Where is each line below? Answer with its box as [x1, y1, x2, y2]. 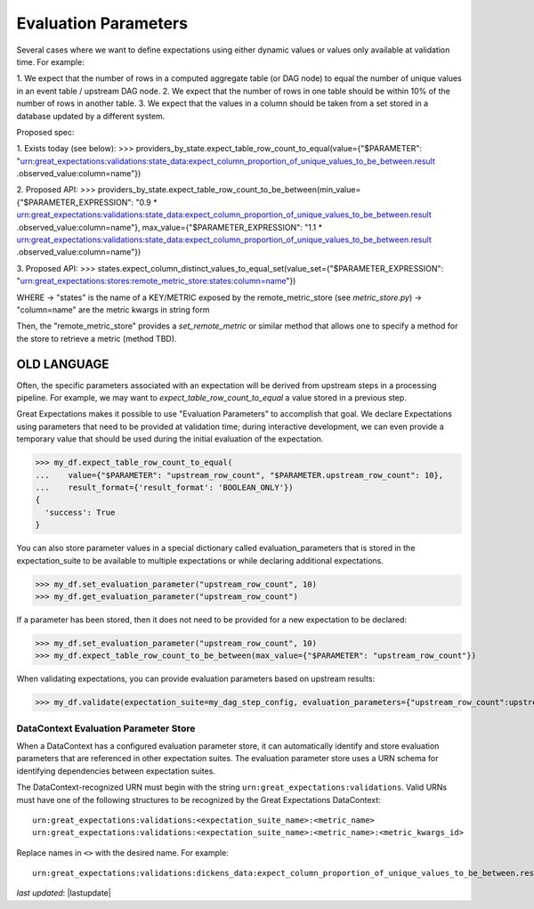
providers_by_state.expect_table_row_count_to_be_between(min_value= [97, 184, 361, 195]
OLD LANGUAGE [16, 356, 109, 371]
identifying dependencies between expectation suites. [16, 766, 215, 776]
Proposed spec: [16, 126, 75, 137]
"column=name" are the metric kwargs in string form [16, 304, 210, 315]
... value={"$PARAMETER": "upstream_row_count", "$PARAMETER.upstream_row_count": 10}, [35, 470, 444, 480]
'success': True [44, 507, 116, 517]
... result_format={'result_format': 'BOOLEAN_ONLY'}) [35, 482, 294, 492]
